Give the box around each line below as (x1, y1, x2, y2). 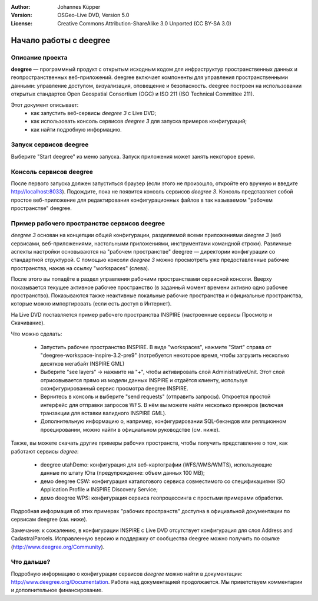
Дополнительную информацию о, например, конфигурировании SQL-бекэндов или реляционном (40, 418, 287, 425)
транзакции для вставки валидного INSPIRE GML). (40, 410, 167, 417)
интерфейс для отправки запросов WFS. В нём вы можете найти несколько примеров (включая (40, 401, 284, 408)
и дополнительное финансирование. (11, 587, 103, 594)
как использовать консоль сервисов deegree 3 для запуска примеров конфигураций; (31, 118, 247, 125)
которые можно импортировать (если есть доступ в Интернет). (11, 300, 172, 307)
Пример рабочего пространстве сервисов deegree (11, 219, 165, 227)
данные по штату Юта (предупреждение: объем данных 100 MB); (40, 469, 206, 477)
